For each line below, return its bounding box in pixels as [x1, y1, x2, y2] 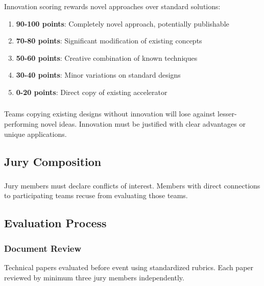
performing [4, 118, 38, 129]
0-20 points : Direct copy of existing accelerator [16, 86, 167, 97]
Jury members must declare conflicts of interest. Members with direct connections [4, 180, 260, 190]
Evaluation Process [4, 215, 107, 231]
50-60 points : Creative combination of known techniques [16, 52, 198, 63]
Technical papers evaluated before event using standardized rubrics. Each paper [4, 262, 254, 273]
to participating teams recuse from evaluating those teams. [4, 190, 188, 201]
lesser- [218, 108, 237, 119]
